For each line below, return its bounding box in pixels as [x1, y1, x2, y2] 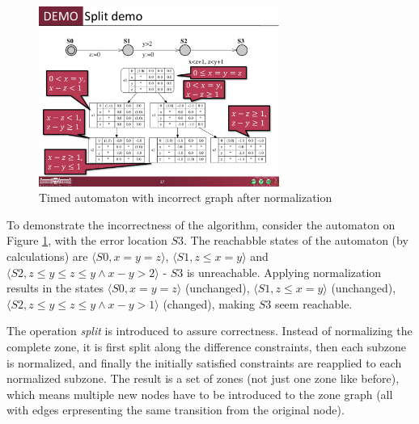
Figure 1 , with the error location [6, 232, 167, 249]
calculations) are [6, 247, 88, 264]
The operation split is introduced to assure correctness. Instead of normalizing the [6, 322, 413, 339]
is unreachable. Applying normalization [186, 263, 382, 280]
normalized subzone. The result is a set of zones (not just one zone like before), [6, 370, 400, 387]
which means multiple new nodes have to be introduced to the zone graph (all [6, 385, 393, 402]
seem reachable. [274, 295, 353, 312]
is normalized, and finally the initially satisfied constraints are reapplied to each [6, 354, 402, 371]
